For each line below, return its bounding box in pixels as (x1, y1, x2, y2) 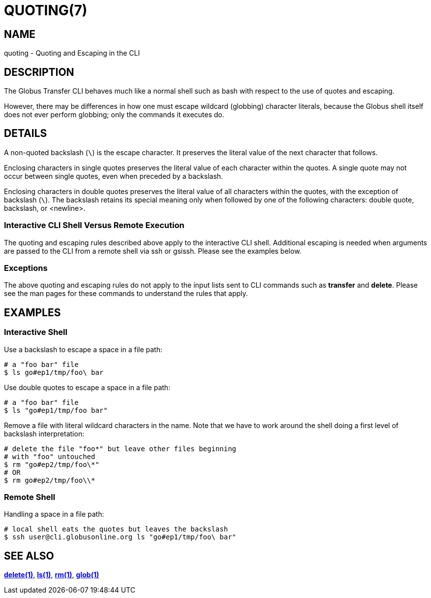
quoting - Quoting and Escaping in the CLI (4, 49, 140, 58)
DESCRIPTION (4, 66, 74, 78)
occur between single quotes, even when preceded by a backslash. (4, 171, 223, 180)
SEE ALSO (4, 549, 54, 562)
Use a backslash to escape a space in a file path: (4, 345, 162, 354)
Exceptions (4, 263, 48, 273)
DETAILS (4, 127, 47, 140)
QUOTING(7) (4, 2, 88, 19)
